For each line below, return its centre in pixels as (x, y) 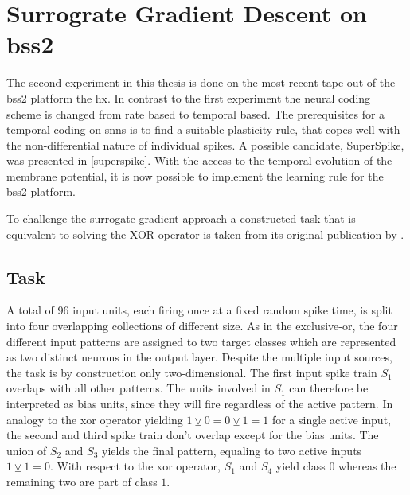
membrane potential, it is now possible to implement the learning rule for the (195, 175)
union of (27, 450)
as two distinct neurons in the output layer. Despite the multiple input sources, (199, 357)
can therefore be (329, 388)
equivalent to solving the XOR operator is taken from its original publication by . (205, 234)
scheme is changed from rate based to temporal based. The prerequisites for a (196, 113)
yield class (301, 466)
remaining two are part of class (82, 481)
